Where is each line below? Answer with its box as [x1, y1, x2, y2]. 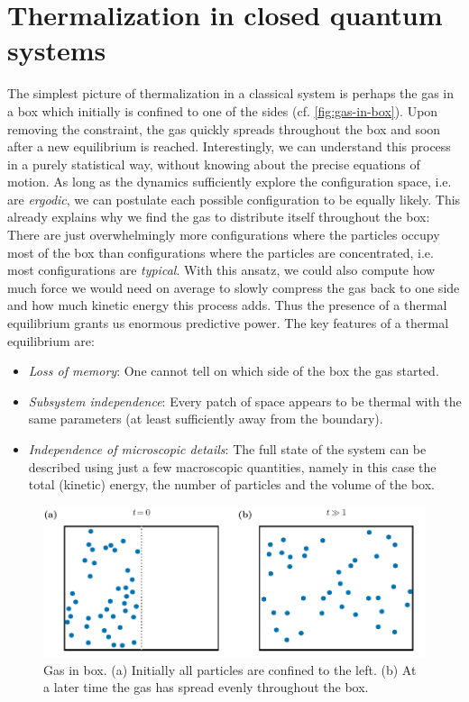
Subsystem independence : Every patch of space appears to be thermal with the [28, 391, 462, 410]
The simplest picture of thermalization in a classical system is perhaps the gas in [7, 84, 455, 103]
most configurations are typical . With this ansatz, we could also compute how [7, 260, 436, 279]
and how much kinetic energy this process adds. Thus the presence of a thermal [7, 296, 447, 315]
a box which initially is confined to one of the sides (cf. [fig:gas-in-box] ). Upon [7, 101, 438, 120]
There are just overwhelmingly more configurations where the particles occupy [7, 225, 440, 244]
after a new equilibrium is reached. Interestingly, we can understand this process [7, 137, 451, 156]
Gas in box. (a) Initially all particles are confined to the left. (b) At [43, 660, 417, 679]
